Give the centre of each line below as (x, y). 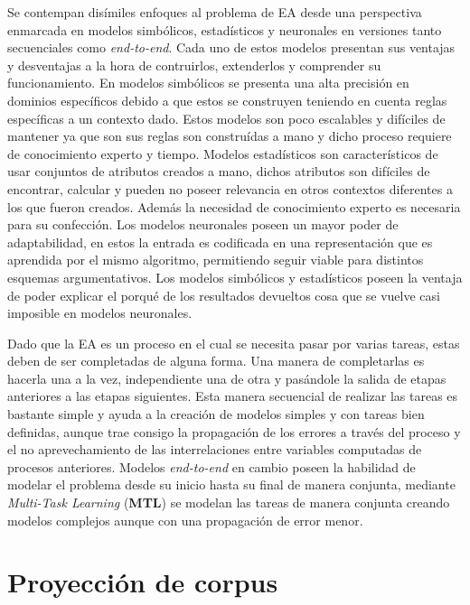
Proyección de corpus (143, 582)
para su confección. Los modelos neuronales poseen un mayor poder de (203, 224)
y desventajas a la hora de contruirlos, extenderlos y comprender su (194, 65)
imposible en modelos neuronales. (100, 313)
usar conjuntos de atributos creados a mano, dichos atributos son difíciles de (219, 171)
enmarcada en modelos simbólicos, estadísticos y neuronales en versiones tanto (225, 29)
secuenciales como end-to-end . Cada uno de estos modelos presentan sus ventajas (231, 47)
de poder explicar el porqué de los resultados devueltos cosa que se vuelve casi (224, 295)
